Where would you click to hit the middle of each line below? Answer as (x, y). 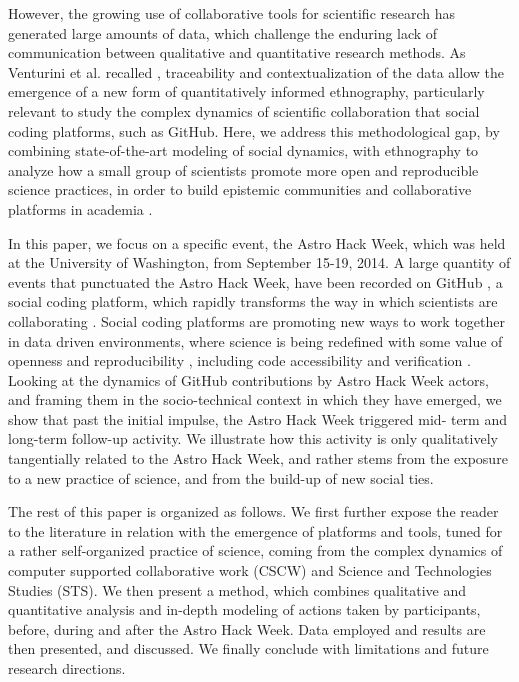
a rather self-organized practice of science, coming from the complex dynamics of (255, 550)
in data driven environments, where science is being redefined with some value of (255, 340)
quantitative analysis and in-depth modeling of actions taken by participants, (244, 609)
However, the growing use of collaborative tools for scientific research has (232, 13)
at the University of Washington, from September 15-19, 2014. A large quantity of (259, 262)
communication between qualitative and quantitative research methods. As (237, 52)
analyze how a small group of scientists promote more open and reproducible (243, 169)
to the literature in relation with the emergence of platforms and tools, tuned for (255, 530)
